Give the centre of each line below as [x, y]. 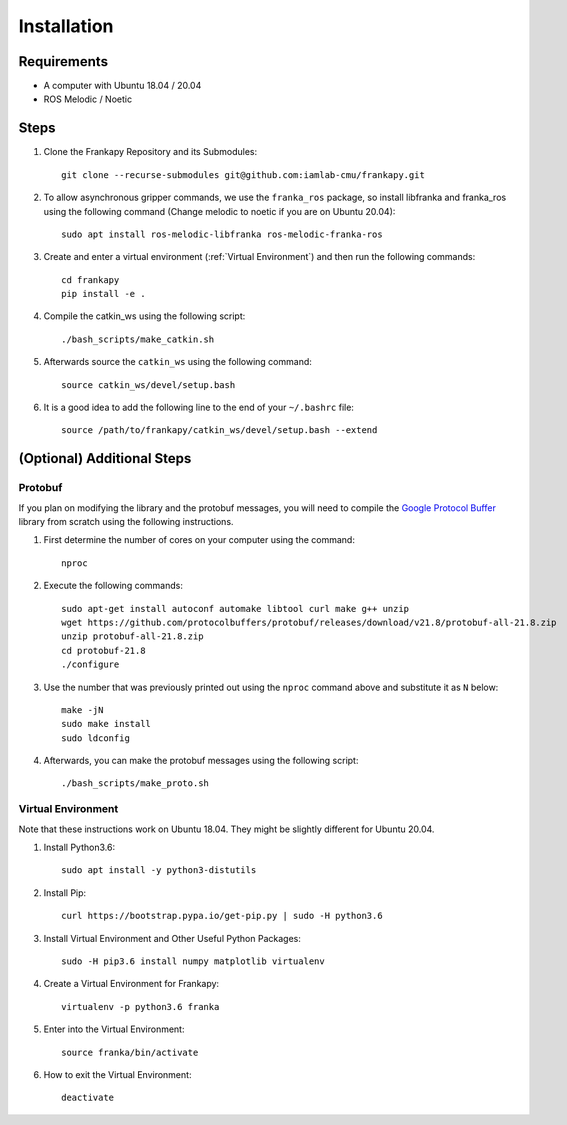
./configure [90, 664]
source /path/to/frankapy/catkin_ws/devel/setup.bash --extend [219, 430]
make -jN [82, 709]
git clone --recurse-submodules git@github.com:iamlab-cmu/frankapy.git [243, 174]
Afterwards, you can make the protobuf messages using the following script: [201, 761]
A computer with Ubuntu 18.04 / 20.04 [122, 86]
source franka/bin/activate [130, 1052]
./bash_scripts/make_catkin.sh [138, 339]
